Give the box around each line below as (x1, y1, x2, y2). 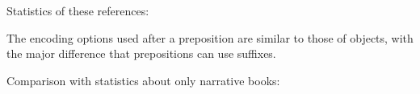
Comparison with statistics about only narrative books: (6, 72, 280, 88)
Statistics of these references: (6, 2, 149, 18)
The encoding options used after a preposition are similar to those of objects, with (6, 29, 414, 46)
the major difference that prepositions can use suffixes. (6, 45, 276, 62)
